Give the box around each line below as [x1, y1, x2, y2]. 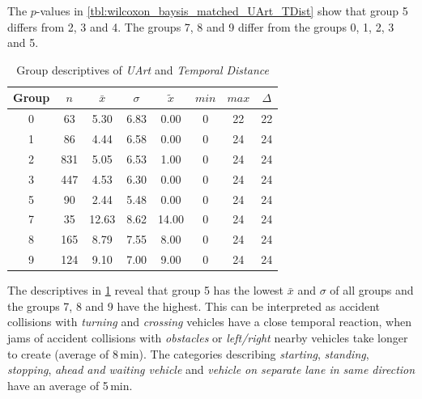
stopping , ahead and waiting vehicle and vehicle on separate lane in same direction [7, 361, 416, 378]
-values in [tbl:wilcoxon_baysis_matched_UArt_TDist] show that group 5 [36, 2, 408, 19]
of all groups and [330, 282, 414, 299]
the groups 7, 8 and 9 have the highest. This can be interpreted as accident [7, 297, 381, 314]
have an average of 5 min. [7, 376, 133, 393]
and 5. [7, 34, 39, 51]
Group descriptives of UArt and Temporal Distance [16, 61, 269, 78]
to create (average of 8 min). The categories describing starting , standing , [7, 345, 369, 362]
